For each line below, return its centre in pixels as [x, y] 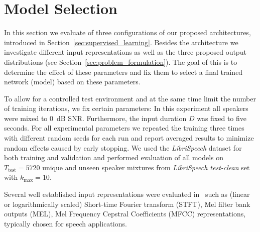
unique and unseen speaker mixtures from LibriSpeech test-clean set [146, 167]
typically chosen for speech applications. [66, 223]
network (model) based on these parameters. [72, 82]
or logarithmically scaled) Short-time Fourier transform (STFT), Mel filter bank [127, 204]
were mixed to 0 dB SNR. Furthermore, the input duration [95, 118]
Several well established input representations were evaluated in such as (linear [127, 194]
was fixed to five [222, 118]
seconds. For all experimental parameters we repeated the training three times [124, 128]
